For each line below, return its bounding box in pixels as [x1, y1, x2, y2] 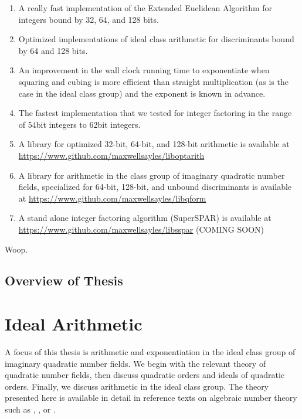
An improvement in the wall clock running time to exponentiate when [18, 64, 270, 76]
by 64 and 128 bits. [18, 44, 88, 56]
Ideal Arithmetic [5, 312, 142, 336]
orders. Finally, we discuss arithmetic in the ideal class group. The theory [5, 380, 269, 392]
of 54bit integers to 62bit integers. [18, 118, 141, 130]
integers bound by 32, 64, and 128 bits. [18, 13, 159, 25]
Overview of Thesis [5, 271, 123, 289]
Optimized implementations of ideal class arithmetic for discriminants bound [18, 33, 294, 45]
